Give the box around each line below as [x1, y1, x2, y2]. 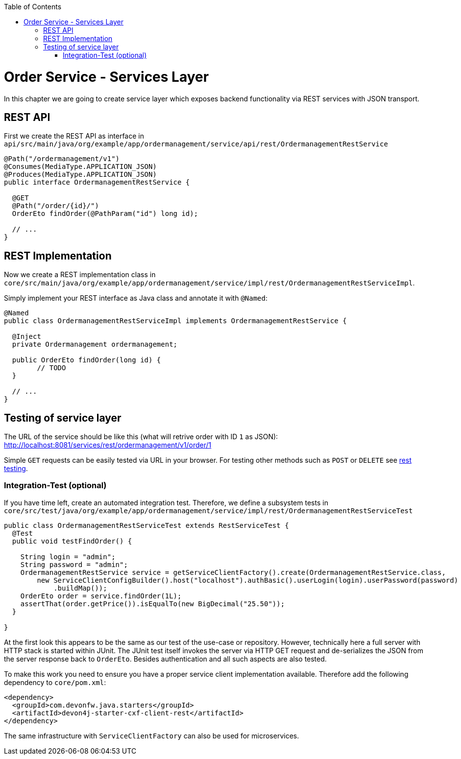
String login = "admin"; [20, 552, 116, 561]
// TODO [37, 364, 66, 372]
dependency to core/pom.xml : [4, 678, 106, 687]
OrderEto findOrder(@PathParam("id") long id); [12, 210, 198, 218]
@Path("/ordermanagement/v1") [4, 155, 120, 163]
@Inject [12, 332, 41, 341]
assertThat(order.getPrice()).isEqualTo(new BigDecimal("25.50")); [20, 599, 285, 608]
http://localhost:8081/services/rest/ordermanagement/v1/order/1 [4, 441, 212, 450]
